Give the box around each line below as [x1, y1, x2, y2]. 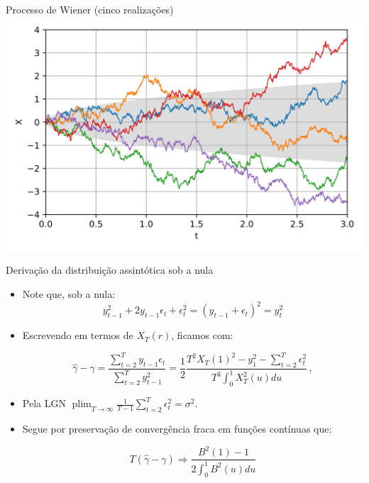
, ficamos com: [171, 328, 233, 343]
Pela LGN [22, 396, 66, 411]
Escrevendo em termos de [22, 328, 133, 343]
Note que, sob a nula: [22, 287, 116, 301]
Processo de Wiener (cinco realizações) [6, 2, 174, 16]
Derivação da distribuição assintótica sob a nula [6, 262, 214, 277]
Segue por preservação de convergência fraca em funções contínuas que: [22, 421, 332, 435]
